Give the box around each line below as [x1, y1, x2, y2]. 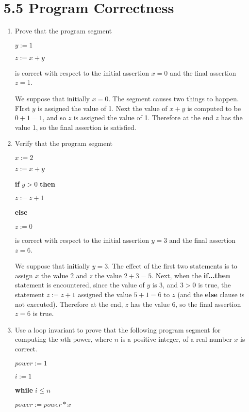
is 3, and [152, 280, 178, 290]
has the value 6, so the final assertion [131, 299, 241, 309]
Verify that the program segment [15, 138, 113, 148]
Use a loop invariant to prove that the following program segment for [15, 324, 221, 334]
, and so [42, 112, 66, 123]
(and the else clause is [177, 289, 245, 300]
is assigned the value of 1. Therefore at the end [73, 112, 214, 123]
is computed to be [187, 103, 241, 113]
